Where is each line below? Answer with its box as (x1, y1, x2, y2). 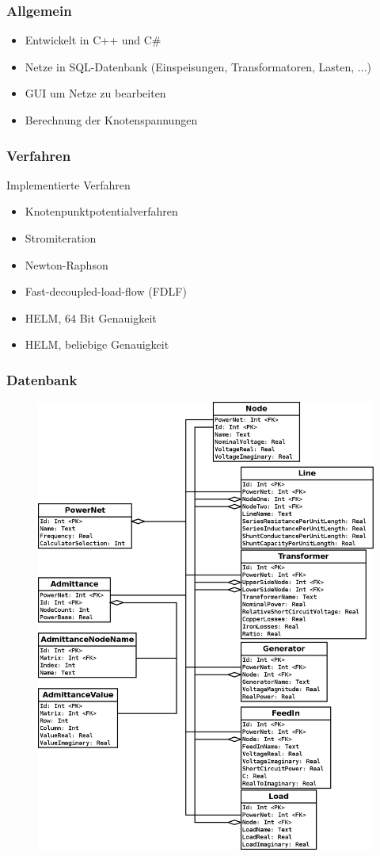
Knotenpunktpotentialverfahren (25, 203, 178, 220)
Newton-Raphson (25, 256, 108, 273)
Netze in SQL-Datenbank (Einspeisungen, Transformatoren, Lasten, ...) (25, 58, 371, 75)
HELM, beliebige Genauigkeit (25, 336, 169, 353)
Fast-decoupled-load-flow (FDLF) (25, 283, 187, 300)
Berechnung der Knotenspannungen (25, 112, 198, 128)
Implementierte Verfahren (6, 176, 131, 193)
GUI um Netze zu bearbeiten (25, 85, 166, 101)
